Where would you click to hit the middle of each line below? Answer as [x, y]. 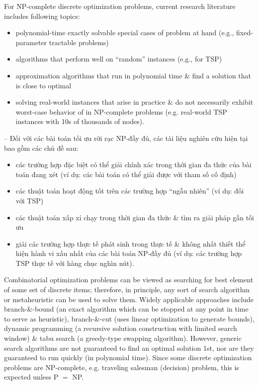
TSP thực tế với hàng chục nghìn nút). [75, 263]
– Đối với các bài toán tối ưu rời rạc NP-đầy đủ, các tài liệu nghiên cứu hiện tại [126, 138]
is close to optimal [43, 85]
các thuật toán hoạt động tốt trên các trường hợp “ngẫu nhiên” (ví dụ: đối [130, 191]
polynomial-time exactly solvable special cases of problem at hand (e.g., [125, 32]
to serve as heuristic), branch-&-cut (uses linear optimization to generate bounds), [129, 318]
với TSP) [30, 200]
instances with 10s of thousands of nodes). [80, 121]
